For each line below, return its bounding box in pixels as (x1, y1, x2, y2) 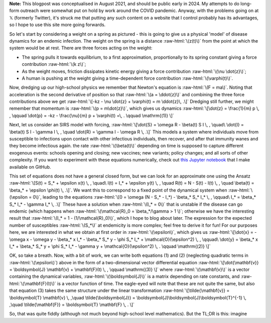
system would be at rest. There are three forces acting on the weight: (9, 45, 153, 51)
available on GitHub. (9, 164, 51, 170)
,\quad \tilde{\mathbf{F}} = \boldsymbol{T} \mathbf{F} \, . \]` (9, 301, 135, 308)
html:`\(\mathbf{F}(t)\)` (9, 280, 56, 286)
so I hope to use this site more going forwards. (9, 22, 106, 28)
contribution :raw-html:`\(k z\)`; (22, 61, 86, 67)
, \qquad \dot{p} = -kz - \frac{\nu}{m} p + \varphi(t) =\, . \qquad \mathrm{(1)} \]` (9, 112, 174, 118)
